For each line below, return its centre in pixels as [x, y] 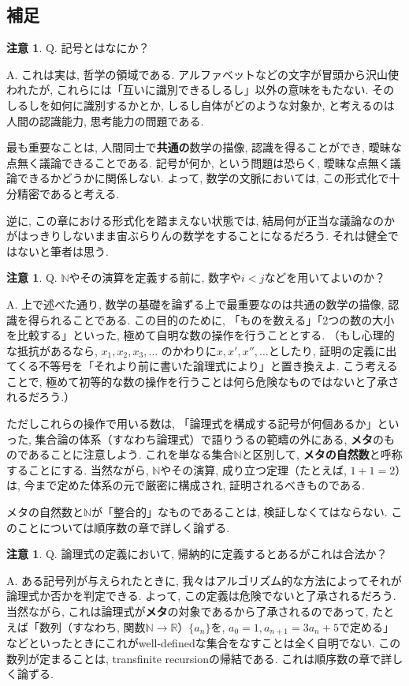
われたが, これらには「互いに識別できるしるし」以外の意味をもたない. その [201, 90]
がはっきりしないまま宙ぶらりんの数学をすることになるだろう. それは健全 [197, 236]
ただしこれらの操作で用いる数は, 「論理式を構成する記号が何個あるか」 [192, 424]
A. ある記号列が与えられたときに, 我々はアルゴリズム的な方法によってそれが [204, 580]
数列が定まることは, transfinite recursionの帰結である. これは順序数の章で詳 [199, 658]
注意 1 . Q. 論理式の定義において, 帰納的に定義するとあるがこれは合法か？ [197, 554]
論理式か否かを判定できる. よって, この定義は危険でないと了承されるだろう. [201, 596]
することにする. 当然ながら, [78, 469]
